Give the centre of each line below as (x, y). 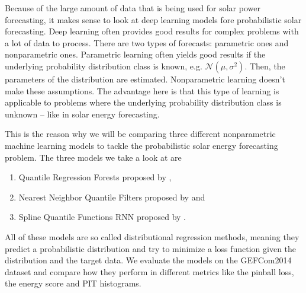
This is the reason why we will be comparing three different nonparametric (140, 134)
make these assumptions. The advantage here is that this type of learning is (142, 90)
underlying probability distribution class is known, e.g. (104, 66)
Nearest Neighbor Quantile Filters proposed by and (112, 197)
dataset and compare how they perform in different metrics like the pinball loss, (149, 271)
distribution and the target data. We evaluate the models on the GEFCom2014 (148, 260)
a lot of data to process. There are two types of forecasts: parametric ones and (147, 42)
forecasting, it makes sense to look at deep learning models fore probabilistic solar (153, 19)
